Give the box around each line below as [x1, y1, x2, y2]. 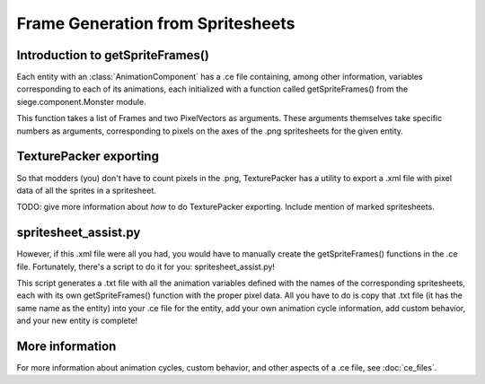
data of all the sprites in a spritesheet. [16, 185, 156, 196]
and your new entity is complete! [16, 315, 138, 327]
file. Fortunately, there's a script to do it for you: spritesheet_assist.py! [16, 261, 276, 272]
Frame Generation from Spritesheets [16, 13, 295, 33]
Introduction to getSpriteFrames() [16, 48, 210, 63]
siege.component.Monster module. [16, 96, 147, 107]
